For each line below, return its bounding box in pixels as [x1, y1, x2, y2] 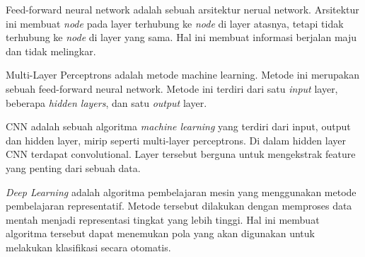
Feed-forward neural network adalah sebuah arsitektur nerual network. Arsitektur [6, 2, 359, 16]
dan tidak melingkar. [6, 43, 96, 58]
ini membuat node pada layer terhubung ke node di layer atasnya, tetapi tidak [6, 16, 344, 30]
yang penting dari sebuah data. [6, 160, 141, 175]
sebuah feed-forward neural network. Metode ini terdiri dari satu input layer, [6, 81, 338, 96]
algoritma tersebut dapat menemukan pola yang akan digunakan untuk [6, 226, 315, 241]
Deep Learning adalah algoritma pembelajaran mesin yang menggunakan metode [6, 184, 357, 199]
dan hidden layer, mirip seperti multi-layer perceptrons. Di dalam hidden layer [6, 132, 346, 147]
